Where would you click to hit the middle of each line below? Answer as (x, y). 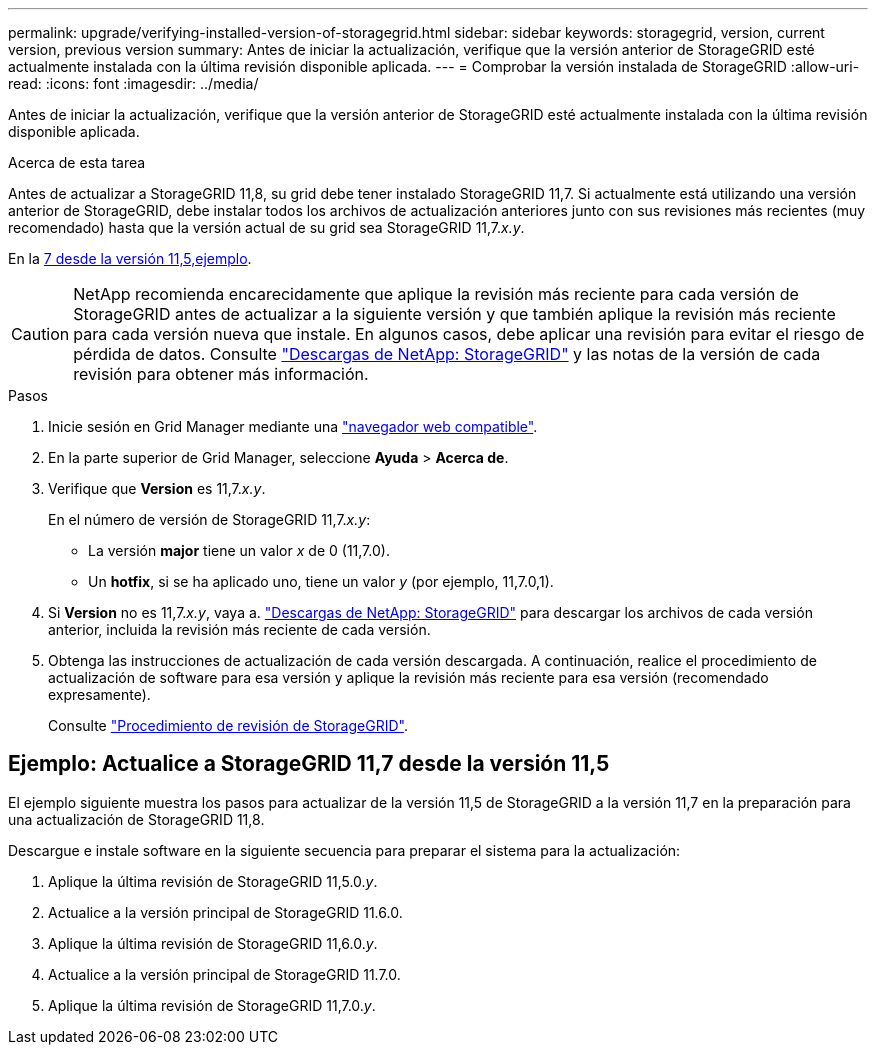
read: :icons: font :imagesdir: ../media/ (133, 83)
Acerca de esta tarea (77, 162)
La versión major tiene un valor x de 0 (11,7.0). (239, 550)
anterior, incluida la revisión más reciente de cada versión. (239, 629)
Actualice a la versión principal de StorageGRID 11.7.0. (224, 974)
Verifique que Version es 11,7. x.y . (157, 488)
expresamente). (99, 694)
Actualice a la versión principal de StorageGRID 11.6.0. (225, 912)
